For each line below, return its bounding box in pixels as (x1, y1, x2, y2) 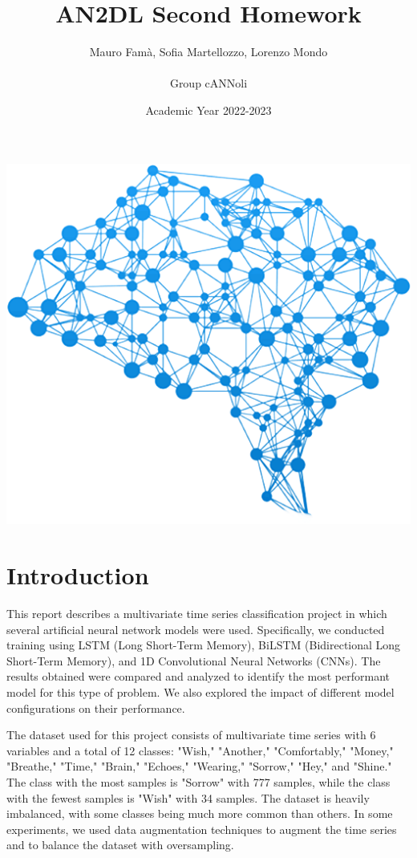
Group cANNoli (169, 75, 248, 91)
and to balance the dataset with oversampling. (6, 836, 234, 853)
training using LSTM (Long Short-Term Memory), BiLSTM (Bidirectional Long (6, 636, 401, 653)
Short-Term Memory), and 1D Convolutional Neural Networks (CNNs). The (6, 652, 381, 669)
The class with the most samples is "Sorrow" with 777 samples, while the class (6, 774, 391, 791)
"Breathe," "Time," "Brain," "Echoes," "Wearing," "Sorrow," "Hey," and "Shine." (6, 758, 392, 775)
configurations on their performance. (6, 699, 185, 716)
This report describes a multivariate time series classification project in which (6, 605, 387, 622)
